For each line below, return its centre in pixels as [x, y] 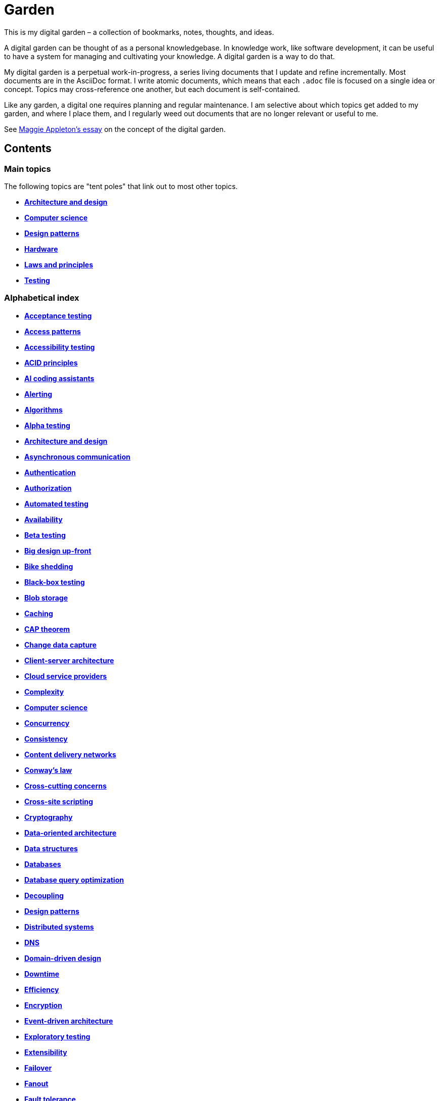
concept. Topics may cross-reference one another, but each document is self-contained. [152, 89]
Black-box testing [55, 582]
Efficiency [42, 989]
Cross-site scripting [59, 801]
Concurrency [47, 723]
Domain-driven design [63, 958]
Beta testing [45, 535]
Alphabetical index [42, 298]
